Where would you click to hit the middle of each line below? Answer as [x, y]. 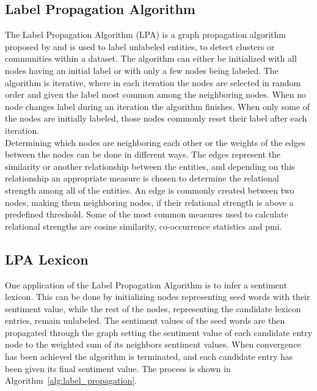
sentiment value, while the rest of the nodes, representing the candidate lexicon [153, 308]
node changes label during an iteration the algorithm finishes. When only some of [158, 106]
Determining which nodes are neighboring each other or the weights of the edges [155, 142]
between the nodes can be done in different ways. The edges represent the [143, 154]
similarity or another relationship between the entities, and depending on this [150, 166]
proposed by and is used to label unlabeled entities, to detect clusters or [140, 46]
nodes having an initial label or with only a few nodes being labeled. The [142, 70]
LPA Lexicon [47, 259]
